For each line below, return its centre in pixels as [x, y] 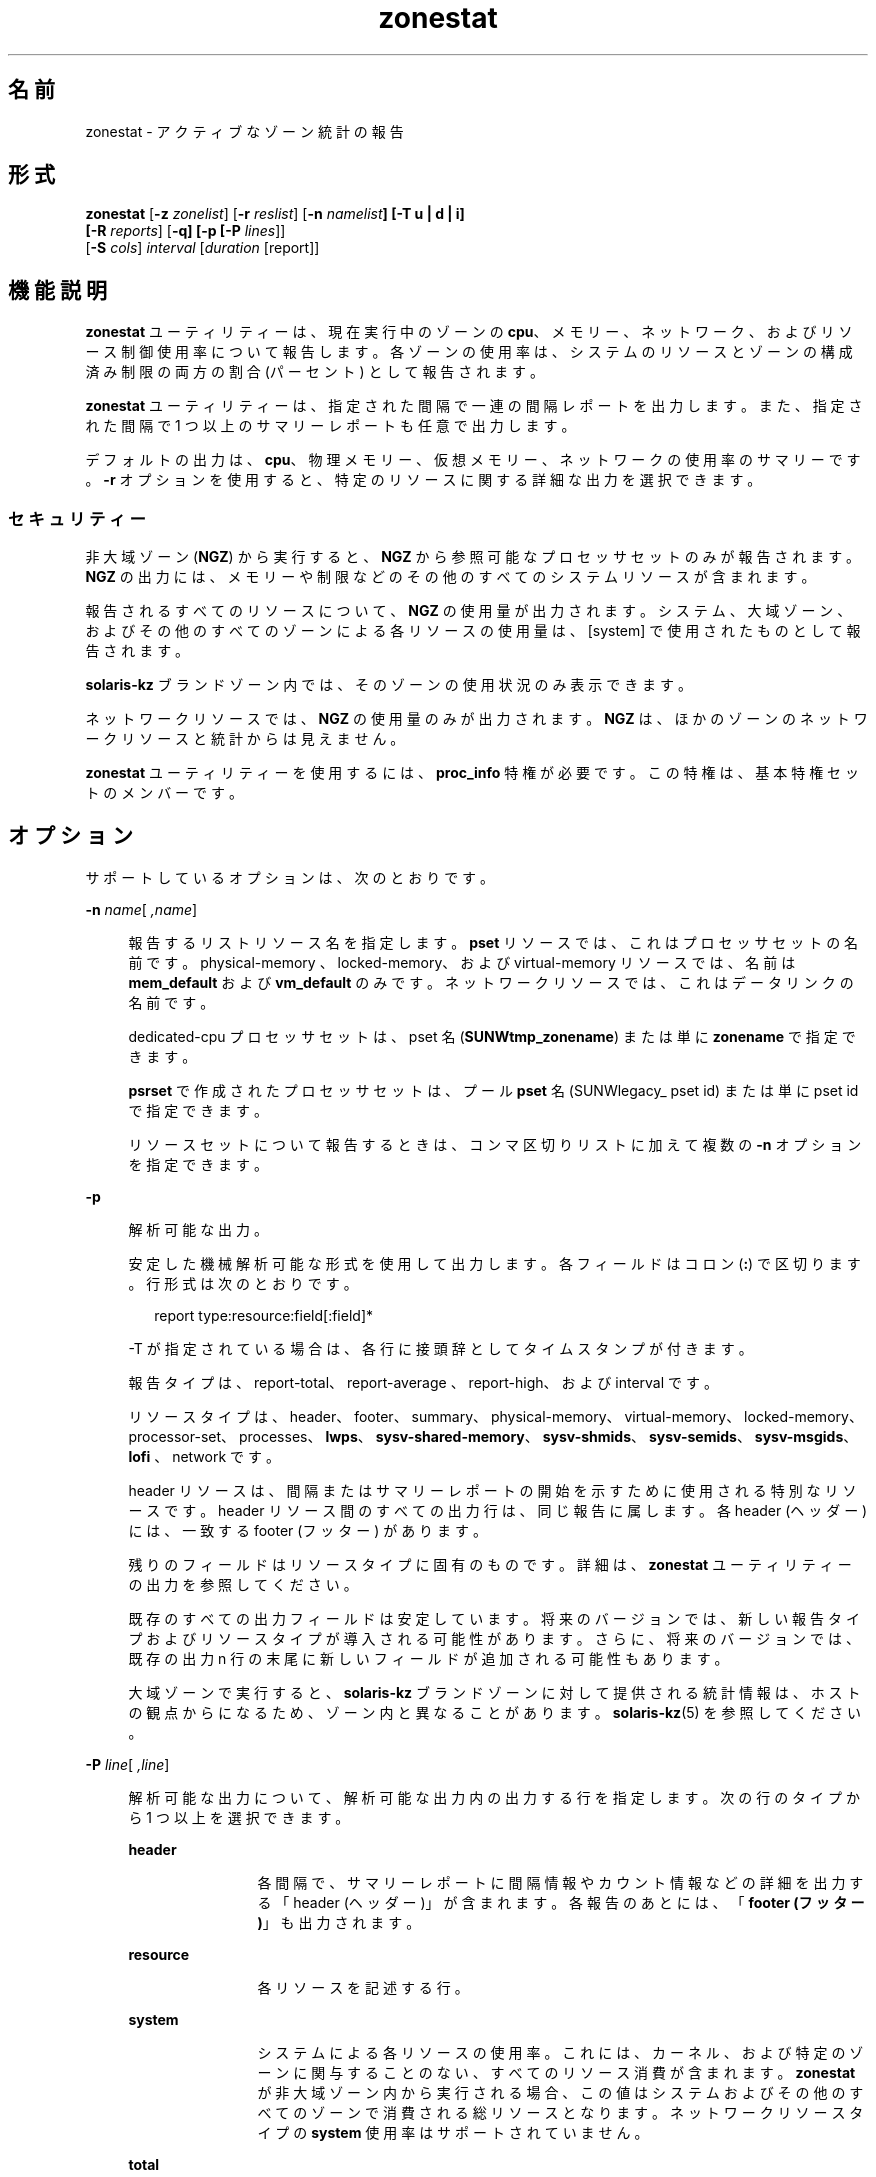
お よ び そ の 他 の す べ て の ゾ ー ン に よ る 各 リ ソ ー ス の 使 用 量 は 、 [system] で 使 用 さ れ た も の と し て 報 [473, 631]
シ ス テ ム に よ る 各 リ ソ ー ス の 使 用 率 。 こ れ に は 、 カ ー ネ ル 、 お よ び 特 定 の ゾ [560, 2052]
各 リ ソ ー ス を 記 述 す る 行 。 [363, 1987]
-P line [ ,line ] [127, 1764]
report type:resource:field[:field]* [263, 1315]
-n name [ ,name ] [141, 909]
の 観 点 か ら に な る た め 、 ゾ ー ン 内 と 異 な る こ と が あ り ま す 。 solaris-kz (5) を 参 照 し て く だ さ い [495, 1712]
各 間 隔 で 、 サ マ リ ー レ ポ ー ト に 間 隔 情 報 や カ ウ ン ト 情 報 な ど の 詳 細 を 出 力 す [560, 1882]
